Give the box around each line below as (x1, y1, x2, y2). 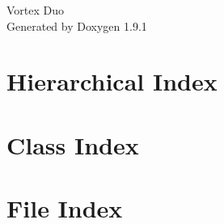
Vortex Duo (6, 2, 65, 18)
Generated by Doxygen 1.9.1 (6, 17, 147, 34)
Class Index (6, 128, 139, 161)
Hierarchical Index (6, 65, 218, 98)
